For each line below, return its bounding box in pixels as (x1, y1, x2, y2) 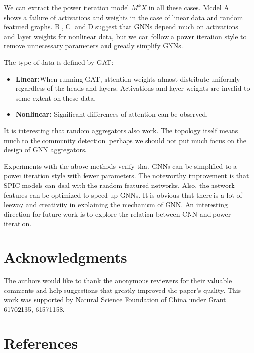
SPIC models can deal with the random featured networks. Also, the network (4, 180, 235, 190)
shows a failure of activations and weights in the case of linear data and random (4, 12, 243, 22)
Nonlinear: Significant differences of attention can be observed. (15, 109, 208, 119)
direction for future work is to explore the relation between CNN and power (4, 208, 231, 219)
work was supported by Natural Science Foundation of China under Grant (4, 294, 226, 305)
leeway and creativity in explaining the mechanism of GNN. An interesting (4, 199, 228, 209)
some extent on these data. (15, 92, 96, 103)
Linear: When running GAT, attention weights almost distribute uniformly (15, 73, 240, 83)
